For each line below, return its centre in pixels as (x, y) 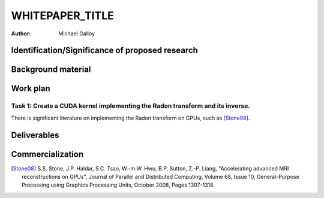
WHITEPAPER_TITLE (62, 16)
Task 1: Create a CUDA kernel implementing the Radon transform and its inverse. (130, 106)
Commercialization (47, 154)
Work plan (31, 89)
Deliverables (35, 135)
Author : (21, 33)
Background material (51, 70)
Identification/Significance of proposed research (104, 51)
